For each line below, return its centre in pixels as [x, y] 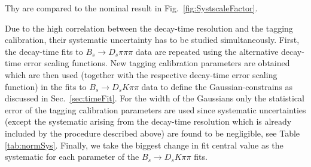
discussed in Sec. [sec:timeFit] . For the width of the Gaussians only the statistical [155, 98]
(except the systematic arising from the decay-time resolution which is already [148, 121]
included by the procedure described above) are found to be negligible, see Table [153, 133]
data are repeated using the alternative [207, 51]
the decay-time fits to [44, 51]
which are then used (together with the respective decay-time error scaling [141, 74]
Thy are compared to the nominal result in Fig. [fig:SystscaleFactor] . [131, 8]
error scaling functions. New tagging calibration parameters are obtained [157, 63]
